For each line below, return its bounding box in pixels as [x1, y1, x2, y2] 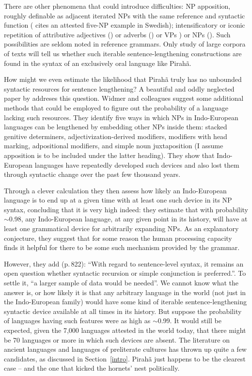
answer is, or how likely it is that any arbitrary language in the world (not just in [4, 287, 246, 297]
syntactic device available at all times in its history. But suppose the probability [4, 306, 242, 316]
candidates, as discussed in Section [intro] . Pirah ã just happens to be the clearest [4, 353, 246, 363]
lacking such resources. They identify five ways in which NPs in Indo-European [4, 112, 238, 122]
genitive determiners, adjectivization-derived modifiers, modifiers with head [4, 131, 227, 141]
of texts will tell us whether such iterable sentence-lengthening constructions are [4, 48, 242, 58]
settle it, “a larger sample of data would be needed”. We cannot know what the [4, 278, 238, 288]
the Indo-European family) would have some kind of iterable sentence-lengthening [4, 297, 247, 307]
